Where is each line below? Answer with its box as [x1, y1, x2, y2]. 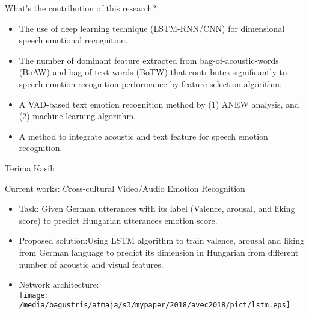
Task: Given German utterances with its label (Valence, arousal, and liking [19, 202, 295, 215]
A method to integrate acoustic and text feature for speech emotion [19, 129, 268, 142]
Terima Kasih [5, 161, 55, 174]
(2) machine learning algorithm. [19, 109, 136, 122]
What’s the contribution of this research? [5, 2, 156, 14]
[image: [19, 291, 49, 300]
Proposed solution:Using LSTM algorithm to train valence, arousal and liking [19, 234, 304, 247]
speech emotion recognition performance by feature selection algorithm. [19, 77, 282, 90]
